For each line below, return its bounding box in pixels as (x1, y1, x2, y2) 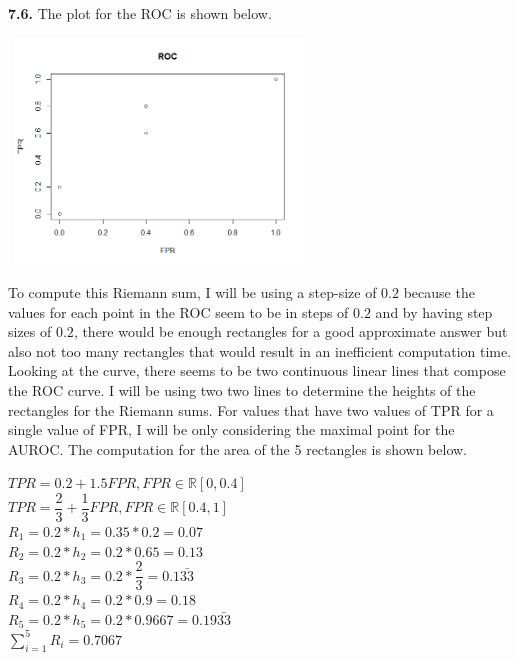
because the (403, 281, 475, 302)
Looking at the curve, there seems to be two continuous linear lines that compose (8, 360, 506, 381)
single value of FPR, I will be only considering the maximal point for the (8, 419, 455, 440)
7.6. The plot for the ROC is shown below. (8, 3, 272, 23)
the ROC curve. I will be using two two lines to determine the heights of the (8, 379, 476, 400)
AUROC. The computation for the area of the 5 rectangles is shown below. (8, 438, 468, 459)
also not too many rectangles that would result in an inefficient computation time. (8, 340, 512, 361)
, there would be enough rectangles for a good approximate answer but (73, 321, 508, 342)
